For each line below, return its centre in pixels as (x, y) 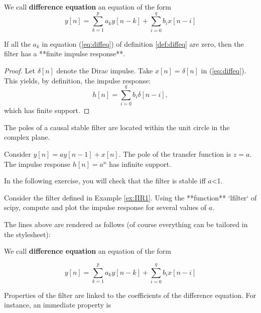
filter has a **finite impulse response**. (65, 54)
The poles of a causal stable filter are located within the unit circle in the (117, 127)
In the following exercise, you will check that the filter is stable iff (105, 181)
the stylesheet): (27, 234)
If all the (17, 43)
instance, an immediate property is (57, 305)
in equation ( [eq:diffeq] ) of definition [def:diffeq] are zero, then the (143, 43)
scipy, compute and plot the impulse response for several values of (105, 207)
